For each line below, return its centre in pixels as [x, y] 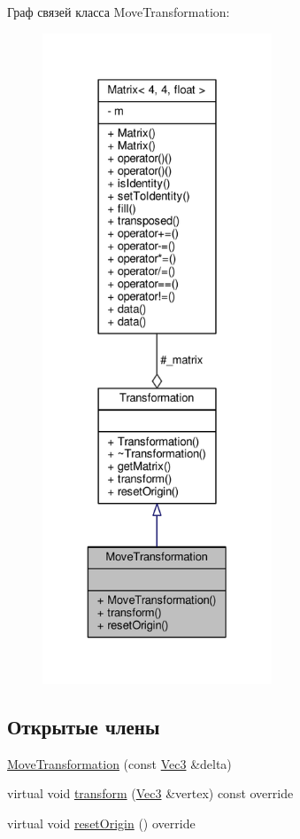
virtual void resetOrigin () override [101, 823]
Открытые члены [84, 726]
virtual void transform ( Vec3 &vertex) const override [150, 793]
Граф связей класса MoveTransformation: [119, 12]
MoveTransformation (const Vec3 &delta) [119, 763]
